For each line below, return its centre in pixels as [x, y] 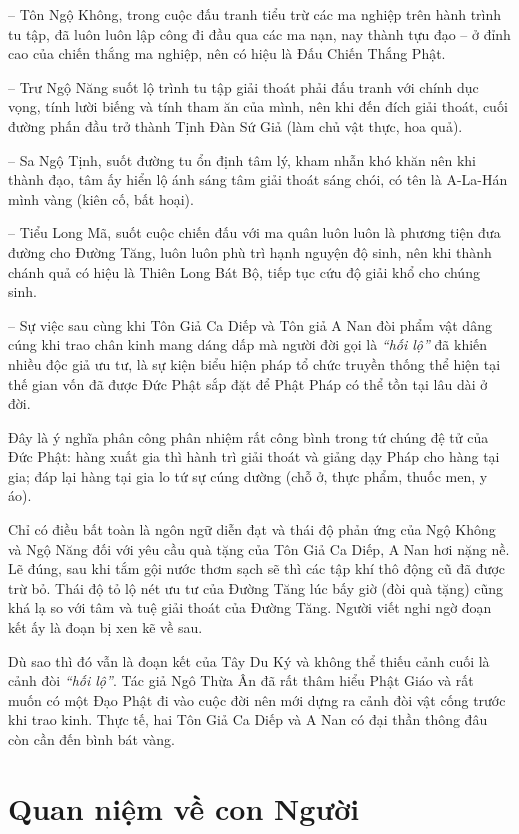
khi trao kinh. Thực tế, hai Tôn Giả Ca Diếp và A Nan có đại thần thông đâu [248, 719]
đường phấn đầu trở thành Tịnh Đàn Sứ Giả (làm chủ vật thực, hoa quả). [235, 125]
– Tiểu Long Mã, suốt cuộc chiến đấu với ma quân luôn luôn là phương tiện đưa [254, 232]
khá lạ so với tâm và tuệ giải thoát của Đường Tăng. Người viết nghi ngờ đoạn [250, 607]
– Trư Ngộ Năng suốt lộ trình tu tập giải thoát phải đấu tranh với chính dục [243, 86]
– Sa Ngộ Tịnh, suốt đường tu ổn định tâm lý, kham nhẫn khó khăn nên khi [242, 159]
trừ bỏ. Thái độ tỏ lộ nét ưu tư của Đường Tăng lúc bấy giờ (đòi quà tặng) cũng [256, 587]
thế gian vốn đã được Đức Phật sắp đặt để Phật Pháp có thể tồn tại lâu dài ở [248, 383]
